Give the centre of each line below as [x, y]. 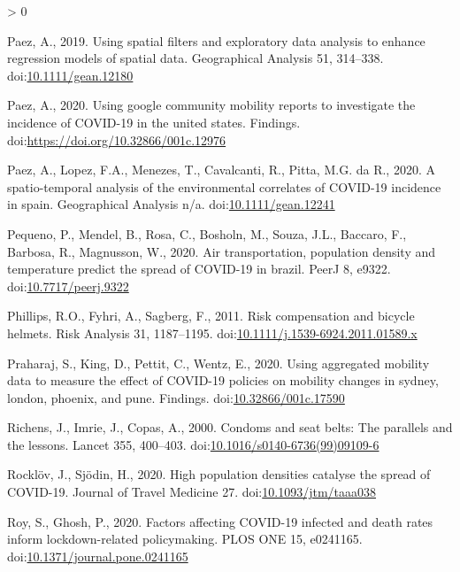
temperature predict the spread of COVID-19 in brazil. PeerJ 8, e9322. [199, 269]
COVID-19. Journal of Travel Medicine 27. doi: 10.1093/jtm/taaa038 [192, 492]
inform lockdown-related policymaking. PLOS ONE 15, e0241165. [185, 539]
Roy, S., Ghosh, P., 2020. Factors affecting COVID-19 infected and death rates [220, 521]
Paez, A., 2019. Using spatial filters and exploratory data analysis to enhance [216, 40]
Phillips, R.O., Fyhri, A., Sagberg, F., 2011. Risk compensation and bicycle [211, 316]
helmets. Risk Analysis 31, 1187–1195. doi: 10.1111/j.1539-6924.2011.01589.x [212, 332]
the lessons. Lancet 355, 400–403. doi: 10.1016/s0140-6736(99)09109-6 [193, 444]
